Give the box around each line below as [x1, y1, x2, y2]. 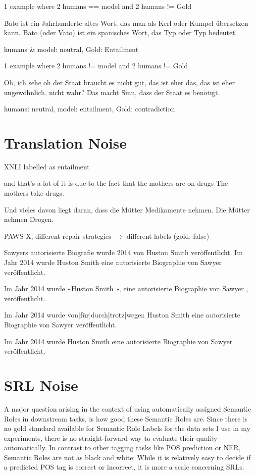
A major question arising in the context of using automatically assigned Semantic [4, 403, 251, 414]
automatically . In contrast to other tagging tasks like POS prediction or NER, [4, 442, 241, 453]
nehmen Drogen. [4, 214, 54, 224]
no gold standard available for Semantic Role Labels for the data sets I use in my [4, 423, 251, 433]
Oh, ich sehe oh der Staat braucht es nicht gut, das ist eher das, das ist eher [4, 77, 235, 87]
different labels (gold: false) [126, 230, 209, 241]
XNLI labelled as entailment [4, 161, 90, 171]
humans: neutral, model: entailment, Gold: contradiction [4, 104, 175, 114]
